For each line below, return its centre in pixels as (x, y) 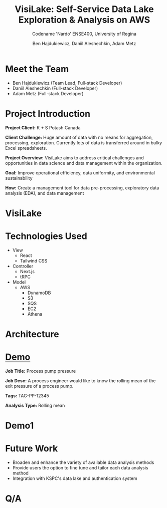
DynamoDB (39, 293)
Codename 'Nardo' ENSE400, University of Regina (84, 34)
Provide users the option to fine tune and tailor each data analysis (80, 468)
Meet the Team (37, 69)
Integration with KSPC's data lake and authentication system (75, 478)
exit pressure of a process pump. (39, 386)
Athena (35, 314)
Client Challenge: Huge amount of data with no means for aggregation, (79, 137)
